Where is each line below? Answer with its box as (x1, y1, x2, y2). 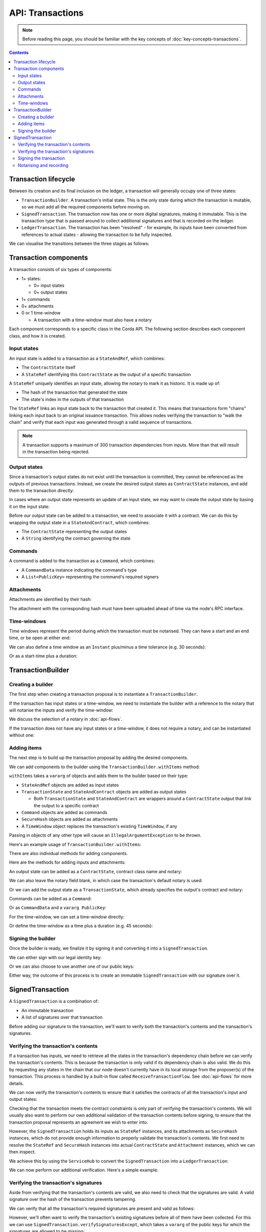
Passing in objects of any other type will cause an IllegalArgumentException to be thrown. (9, 832, 201, 838)
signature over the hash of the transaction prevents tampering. (9, 1197, 136, 1202)
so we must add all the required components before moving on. (21, 204, 150, 210)
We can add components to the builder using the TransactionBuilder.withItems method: (9, 764, 200, 770)
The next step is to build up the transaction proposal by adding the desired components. (9, 754, 188, 761)
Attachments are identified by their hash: (9, 596, 92, 602)
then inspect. (9, 1149, 36, 1155)
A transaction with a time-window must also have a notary (33, 317, 152, 323)
